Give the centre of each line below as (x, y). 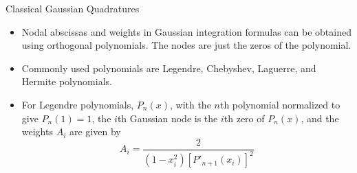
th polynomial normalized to (280, 104)
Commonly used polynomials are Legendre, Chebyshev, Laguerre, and (169, 68)
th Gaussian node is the (167, 118)
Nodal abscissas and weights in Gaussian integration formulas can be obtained (186, 31)
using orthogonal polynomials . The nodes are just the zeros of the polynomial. (186, 45)
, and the (320, 118)
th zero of (244, 118)
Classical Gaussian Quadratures (73, 8)
